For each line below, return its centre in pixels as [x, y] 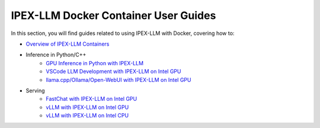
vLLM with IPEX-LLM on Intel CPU [87, 116]
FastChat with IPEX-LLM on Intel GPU [92, 99]
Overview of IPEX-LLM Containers [68, 44]
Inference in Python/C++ [56, 55]
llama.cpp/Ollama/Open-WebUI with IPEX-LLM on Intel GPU [119, 79]
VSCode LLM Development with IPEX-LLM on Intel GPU [113, 72]
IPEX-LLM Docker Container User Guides [113, 15]
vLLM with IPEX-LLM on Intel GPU [87, 107]
